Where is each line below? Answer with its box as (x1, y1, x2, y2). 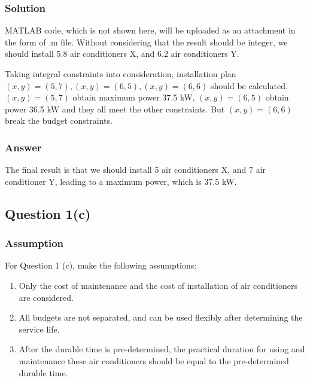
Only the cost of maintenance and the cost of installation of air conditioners (19, 279, 297, 291)
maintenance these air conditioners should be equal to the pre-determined (19, 354, 289, 367)
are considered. (19, 291, 74, 303)
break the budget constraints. (5, 114, 113, 127)
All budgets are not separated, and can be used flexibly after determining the (19, 311, 303, 324)
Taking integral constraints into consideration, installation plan (5, 68, 236, 80)
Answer (5, 139, 42, 154)
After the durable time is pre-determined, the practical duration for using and (19, 343, 305, 355)
